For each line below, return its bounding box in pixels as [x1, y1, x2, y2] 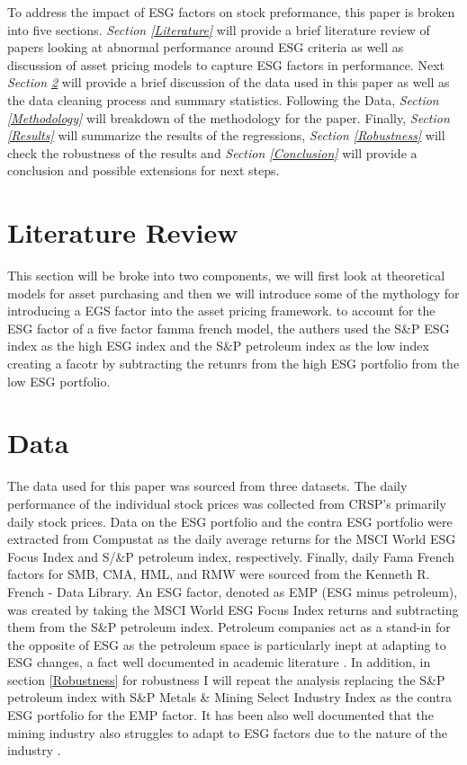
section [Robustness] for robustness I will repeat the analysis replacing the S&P [7, 670, 445, 689]
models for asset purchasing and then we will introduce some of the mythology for [7, 283, 460, 302]
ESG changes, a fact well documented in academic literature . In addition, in [7, 653, 431, 672]
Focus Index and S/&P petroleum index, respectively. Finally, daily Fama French [7, 547, 455, 565]
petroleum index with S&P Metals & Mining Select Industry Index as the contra [7, 688, 453, 707]
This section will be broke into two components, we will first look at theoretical [7, 266, 445, 285]
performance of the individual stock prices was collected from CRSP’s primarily [7, 494, 446, 512]
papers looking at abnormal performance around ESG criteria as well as [7, 38, 404, 57]
